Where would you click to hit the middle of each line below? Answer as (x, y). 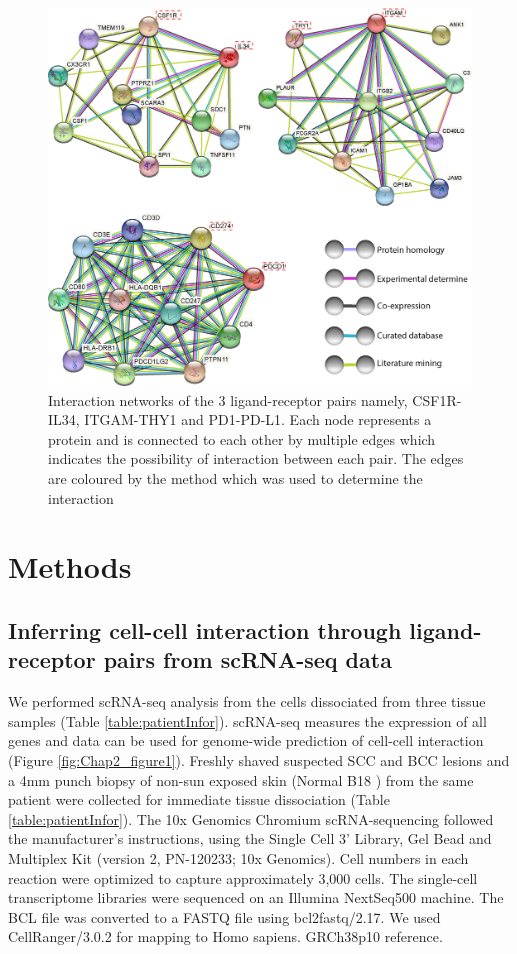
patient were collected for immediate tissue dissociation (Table (199, 799)
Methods (70, 566)
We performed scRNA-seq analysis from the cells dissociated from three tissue (247, 701)
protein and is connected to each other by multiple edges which (242, 438)
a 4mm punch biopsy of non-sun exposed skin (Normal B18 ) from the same (241, 779)
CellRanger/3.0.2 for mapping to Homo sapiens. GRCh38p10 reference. (225, 936)
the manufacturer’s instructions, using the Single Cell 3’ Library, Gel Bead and (250, 838)
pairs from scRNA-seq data (247, 659)
